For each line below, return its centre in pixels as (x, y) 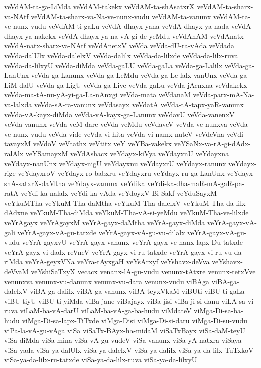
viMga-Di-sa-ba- (219, 311)
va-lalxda (18, 104)
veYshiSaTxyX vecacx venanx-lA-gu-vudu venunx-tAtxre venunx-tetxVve (143, 271)
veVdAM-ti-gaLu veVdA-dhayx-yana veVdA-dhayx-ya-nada (139, 26)
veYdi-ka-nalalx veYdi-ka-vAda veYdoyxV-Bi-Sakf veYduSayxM (119, 193)
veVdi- (236, 134)
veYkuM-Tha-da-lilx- (216, 202)
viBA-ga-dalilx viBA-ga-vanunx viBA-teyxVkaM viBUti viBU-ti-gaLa (137, 291)
